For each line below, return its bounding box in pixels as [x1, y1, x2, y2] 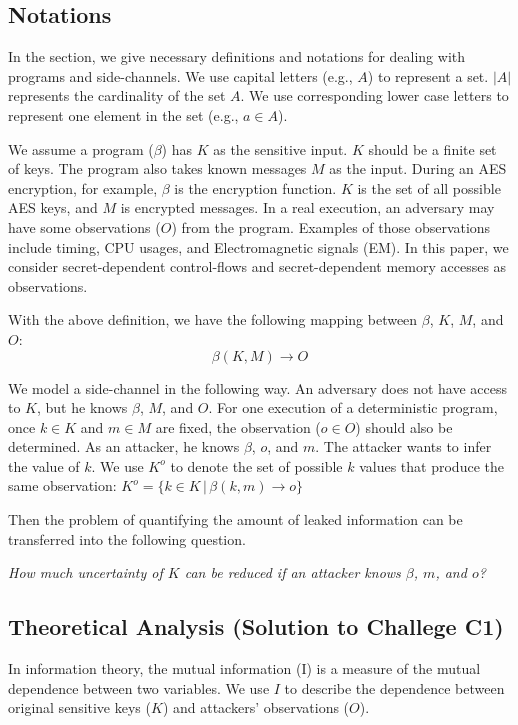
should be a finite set [368, 138, 497, 159]
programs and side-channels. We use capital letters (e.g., [8, 65, 353, 86]
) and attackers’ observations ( [162, 697, 350, 718]
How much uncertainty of [8, 562, 163, 583]
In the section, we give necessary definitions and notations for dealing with [8, 46, 466, 67]
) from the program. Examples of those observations [171, 216, 491, 237]
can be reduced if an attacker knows [184, 562, 401, 583]
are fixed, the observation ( [155, 416, 321, 437]
